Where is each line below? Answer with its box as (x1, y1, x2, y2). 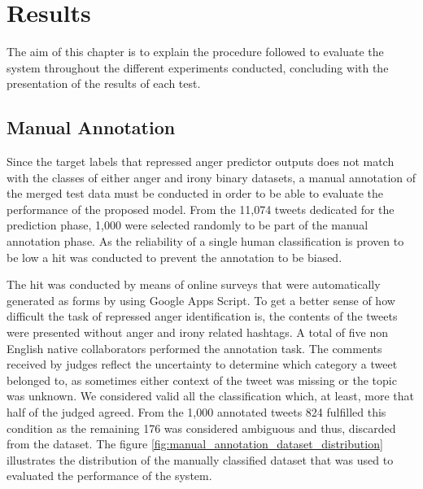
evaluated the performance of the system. (7, 467, 212, 484)
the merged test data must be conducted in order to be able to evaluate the (7, 185, 384, 202)
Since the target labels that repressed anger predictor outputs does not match (7, 153, 395, 170)
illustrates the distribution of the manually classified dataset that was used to (7, 451, 394, 468)
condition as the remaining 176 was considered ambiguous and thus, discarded (7, 419, 396, 436)
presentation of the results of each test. (7, 75, 201, 92)
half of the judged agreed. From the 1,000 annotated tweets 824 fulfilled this (7, 404, 386, 421)
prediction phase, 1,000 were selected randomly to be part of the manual (7, 216, 368, 234)
